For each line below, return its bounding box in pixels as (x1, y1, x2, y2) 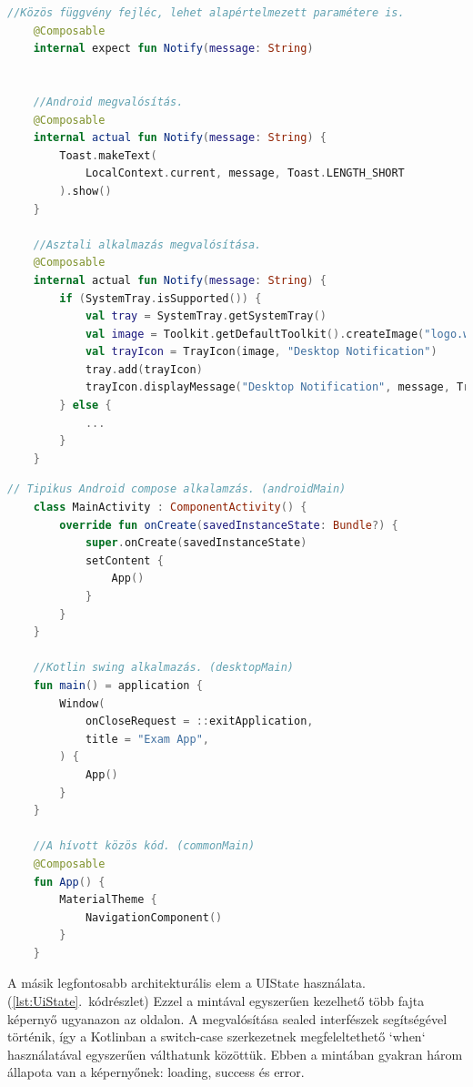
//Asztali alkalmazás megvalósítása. (33, 238, 262, 251)
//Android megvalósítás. (33, 95, 184, 108)
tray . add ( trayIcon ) (85, 362, 203, 376)
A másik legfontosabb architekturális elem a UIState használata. (7, 973, 366, 992)
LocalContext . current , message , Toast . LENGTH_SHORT (85, 167, 405, 180)
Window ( (59, 696, 106, 710)
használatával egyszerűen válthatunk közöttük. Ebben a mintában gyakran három (7, 1044, 463, 1063)
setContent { (85, 554, 164, 567)
